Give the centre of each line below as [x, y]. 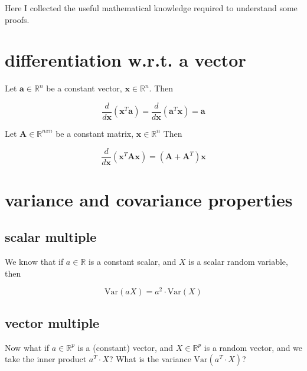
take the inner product [46, 359]
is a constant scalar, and [132, 262]
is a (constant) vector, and [125, 347]
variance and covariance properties [149, 199]
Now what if [27, 347]
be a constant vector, [84, 88]
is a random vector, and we [253, 347]
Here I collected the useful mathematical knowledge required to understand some [151, 8]
